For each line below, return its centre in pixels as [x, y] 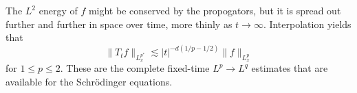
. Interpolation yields [307, 24]
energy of [58, 10]
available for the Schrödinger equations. [89, 82]
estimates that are [290, 68]
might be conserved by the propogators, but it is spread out [215, 10]
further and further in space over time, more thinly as [119, 24]
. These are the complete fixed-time [135, 68]
